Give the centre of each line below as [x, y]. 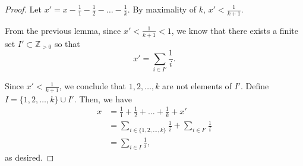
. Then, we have [103, 98]
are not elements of [197, 86]
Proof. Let [23, 9]
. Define [255, 86]
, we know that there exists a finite [235, 30]
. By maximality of [162, 9]
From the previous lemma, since [63, 30]
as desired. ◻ [29, 157]
